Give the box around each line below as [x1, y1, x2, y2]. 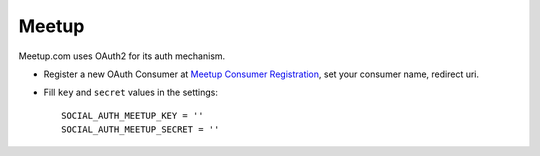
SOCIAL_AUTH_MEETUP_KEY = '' [61, 110, 204, 121]
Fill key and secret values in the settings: [43, 86, 219, 99]
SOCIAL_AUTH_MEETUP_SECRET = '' [61, 124, 220, 135]
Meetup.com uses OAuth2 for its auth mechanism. [18, 50, 226, 62]
